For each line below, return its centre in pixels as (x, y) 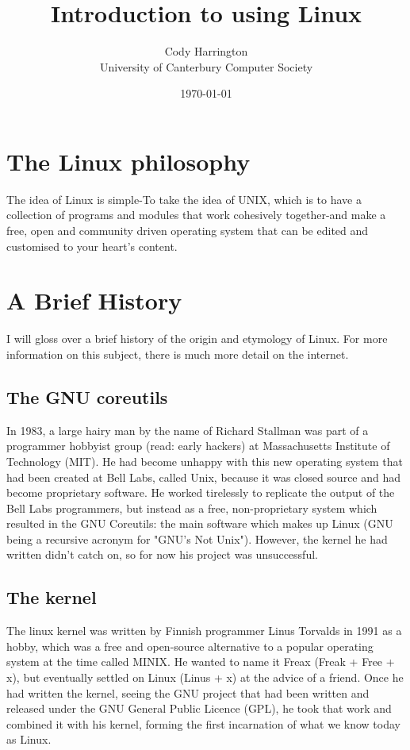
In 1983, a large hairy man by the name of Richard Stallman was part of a (188, 430)
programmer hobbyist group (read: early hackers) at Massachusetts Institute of (198, 446)
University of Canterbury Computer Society (206, 66)
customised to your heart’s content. (92, 246)
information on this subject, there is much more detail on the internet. (178, 354)
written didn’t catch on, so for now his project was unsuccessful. (162, 554)
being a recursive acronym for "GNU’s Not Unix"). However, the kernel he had (197, 538)
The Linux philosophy (128, 161)
